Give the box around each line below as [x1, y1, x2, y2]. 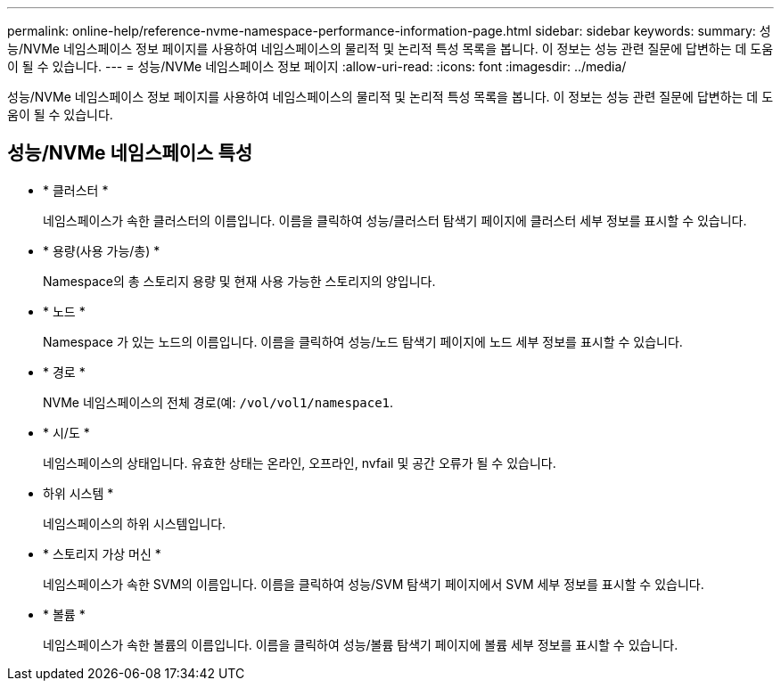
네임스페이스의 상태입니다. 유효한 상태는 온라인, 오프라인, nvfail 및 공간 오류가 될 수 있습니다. [43, 455, 556, 471]
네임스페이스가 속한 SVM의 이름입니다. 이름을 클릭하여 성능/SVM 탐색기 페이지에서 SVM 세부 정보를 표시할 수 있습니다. [43, 576, 704, 592]
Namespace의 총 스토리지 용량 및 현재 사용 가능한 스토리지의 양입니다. [43, 273, 436, 289]
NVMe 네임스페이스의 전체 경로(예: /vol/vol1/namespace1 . [43, 394, 394, 410]
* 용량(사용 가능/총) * [43, 242, 160, 258]
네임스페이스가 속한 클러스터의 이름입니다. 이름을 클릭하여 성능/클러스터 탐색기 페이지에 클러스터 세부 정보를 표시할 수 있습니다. [43, 212, 747, 228]
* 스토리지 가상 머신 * [43, 545, 161, 561]
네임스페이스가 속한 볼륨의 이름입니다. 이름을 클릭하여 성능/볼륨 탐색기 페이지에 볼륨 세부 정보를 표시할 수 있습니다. [43, 636, 678, 652]
